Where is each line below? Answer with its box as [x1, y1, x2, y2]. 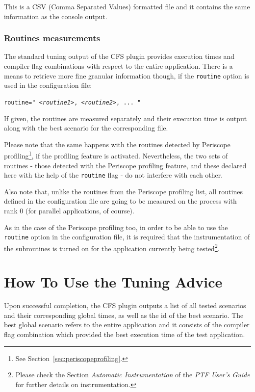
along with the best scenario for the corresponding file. [4, 123, 168, 133]
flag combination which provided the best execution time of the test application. [4, 329, 245, 339]
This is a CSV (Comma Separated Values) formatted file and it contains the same [4, 1, 250, 11]
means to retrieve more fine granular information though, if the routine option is [4, 70, 249, 80]
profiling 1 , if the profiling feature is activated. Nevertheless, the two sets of [4, 149, 228, 160]
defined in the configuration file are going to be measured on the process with [4, 196, 237, 206]
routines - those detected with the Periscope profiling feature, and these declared [4, 160, 247, 170]
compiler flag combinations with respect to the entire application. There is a [4, 61, 233, 71]
